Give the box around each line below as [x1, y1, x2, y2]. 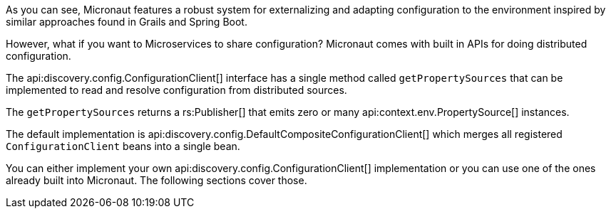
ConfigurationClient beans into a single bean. [6, 140, 240, 152]
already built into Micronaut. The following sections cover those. [6, 174, 307, 186]
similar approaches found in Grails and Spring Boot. [6, 16, 247, 28]
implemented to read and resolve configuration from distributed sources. [6, 84, 347, 96]
